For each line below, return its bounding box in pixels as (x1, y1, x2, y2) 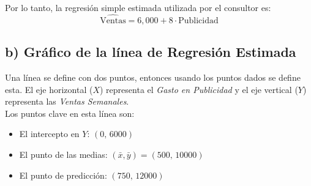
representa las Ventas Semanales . (5, 95, 129, 108)
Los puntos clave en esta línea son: (5, 106, 135, 119)
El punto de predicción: (19, 168, 107, 181)
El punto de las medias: (19, 147, 108, 160)
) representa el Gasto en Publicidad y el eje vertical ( (100, 83, 298, 95)
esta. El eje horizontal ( (5, 83, 93, 95)
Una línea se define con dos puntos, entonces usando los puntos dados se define (5, 71, 301, 84)
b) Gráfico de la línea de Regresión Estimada (5, 42, 296, 61)
